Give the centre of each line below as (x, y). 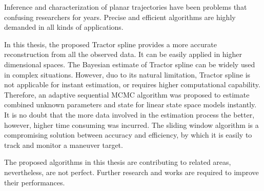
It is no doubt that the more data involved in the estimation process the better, (129, 114)
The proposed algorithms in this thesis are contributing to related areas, (118, 162)
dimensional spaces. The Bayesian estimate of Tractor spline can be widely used (130, 64)
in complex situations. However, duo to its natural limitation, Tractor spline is (127, 74)
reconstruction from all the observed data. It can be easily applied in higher (123, 54)
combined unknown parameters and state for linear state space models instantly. (130, 104)
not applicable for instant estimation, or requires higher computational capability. (132, 84)
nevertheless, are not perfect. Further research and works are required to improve (131, 172)
